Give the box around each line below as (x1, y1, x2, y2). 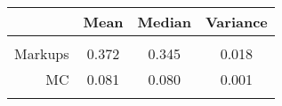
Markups (14, 43, 69, 64)
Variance (205, 11, 268, 32)
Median (137, 11, 191, 32)
